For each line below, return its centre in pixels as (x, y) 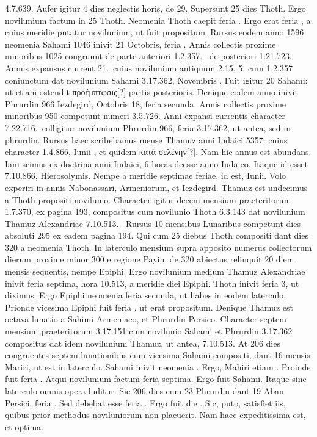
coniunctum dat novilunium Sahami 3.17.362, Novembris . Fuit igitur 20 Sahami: (156, 80)
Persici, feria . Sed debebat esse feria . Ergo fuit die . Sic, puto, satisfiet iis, (145, 403)
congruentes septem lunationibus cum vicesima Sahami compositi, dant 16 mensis (158, 355)
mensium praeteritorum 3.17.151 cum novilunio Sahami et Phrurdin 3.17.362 (149, 331)
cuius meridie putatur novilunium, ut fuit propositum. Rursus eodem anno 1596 (155, 32)
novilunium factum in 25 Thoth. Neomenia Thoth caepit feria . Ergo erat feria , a (158, 20)
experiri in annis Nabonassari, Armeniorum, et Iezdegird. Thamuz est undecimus (156, 187)
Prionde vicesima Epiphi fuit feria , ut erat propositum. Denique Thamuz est (149, 307)
